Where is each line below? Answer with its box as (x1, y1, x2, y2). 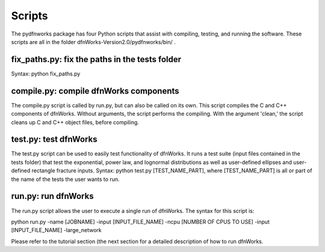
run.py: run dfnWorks (11, 191, 94, 201)
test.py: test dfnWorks (11, 134, 97, 145)
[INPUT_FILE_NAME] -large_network (11, 227, 102, 234)
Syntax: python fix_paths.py (11, 70, 81, 77)
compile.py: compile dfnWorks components (11, 86, 180, 96)
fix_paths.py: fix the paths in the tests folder (11, 54, 182, 65)
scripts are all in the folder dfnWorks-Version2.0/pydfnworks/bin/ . (11, 38, 176, 45)
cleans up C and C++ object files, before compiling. (11, 118, 140, 126)
